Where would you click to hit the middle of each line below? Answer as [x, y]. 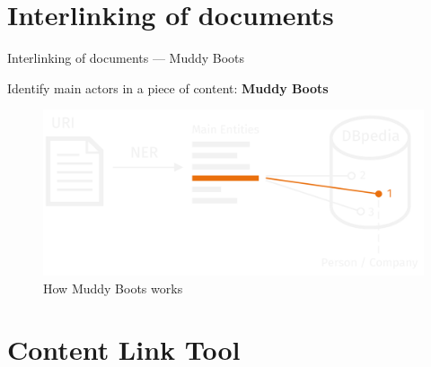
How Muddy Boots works [113, 288]
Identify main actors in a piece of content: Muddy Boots [168, 87]
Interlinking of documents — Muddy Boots [126, 58]
